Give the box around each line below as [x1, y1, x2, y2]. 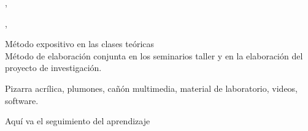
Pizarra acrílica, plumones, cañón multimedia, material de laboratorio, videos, [5, 81, 298, 94]
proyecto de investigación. [5, 61, 102, 74]
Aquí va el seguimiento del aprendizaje [5, 114, 150, 127]
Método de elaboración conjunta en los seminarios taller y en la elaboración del [5, 49, 303, 62]
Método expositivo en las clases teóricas [5, 37, 155, 50]
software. [5, 94, 39, 107]
